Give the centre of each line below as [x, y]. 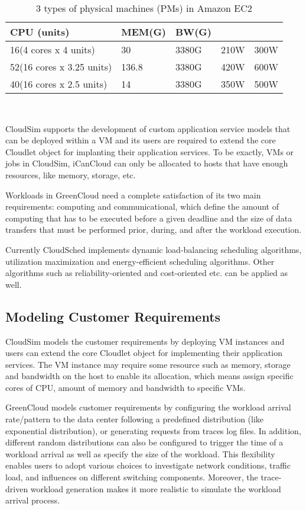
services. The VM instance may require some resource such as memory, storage [148, 364]
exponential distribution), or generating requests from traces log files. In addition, [153, 430]
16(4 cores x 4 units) [53, 49]
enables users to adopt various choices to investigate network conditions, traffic [148, 465]
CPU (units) [40, 32]
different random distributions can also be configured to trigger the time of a [144, 442]
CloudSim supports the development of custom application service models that [148, 128]
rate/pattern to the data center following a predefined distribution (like [135, 419]
